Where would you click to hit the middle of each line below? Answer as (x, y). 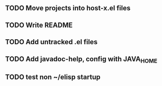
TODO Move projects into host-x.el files (68, 8)
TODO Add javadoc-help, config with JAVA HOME (81, 59)
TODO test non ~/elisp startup (53, 77)
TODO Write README (39, 25)
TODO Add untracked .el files (51, 42)
